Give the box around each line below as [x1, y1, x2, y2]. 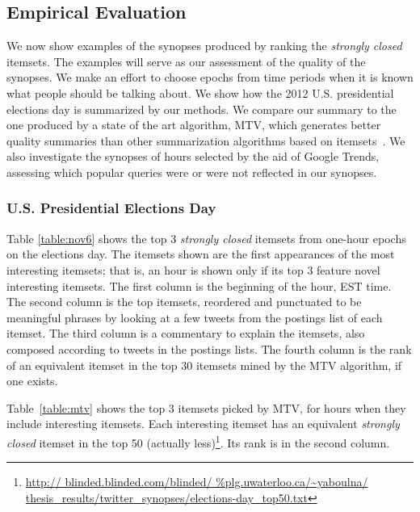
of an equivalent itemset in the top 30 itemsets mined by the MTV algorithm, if [6, 356, 402, 373]
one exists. [6, 372, 58, 389]
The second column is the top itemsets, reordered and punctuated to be [6, 293, 362, 310]
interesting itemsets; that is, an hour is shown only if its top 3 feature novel [6, 261, 380, 278]
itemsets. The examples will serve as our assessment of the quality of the [6, 52, 366, 69]
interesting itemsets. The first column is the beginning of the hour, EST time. [6, 277, 392, 294]
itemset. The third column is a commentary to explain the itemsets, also [6, 325, 365, 342]
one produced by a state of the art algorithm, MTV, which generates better [6, 116, 381, 133]
